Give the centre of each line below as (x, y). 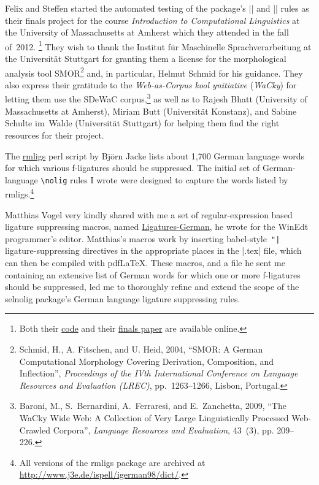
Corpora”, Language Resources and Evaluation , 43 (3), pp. (163, 430)
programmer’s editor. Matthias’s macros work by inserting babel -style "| (143, 238)
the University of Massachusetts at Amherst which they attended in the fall (147, 32)
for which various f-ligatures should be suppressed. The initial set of (133, 168)
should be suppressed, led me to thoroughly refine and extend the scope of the (152, 287)
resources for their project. (55, 135)
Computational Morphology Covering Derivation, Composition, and (147, 361)
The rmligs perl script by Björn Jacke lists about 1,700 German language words (155, 155)
